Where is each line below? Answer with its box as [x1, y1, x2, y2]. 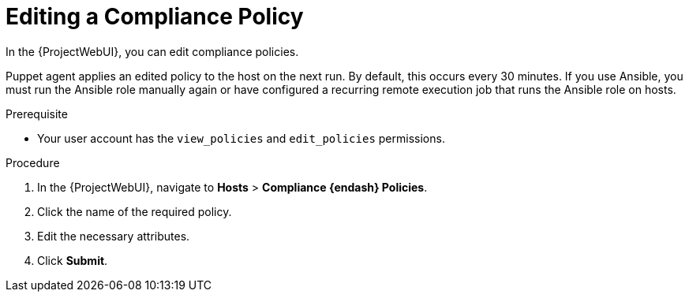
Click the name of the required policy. [37, 204, 232, 218]
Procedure [6, 155, 60, 169]
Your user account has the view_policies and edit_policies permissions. [37, 131, 445, 145]
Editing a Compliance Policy [6, 3, 304, 30]
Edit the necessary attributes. [37, 229, 190, 243]
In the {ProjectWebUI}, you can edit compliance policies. [6, 44, 299, 58]
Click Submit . [37, 253, 108, 267]
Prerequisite [6, 106, 68, 121]
